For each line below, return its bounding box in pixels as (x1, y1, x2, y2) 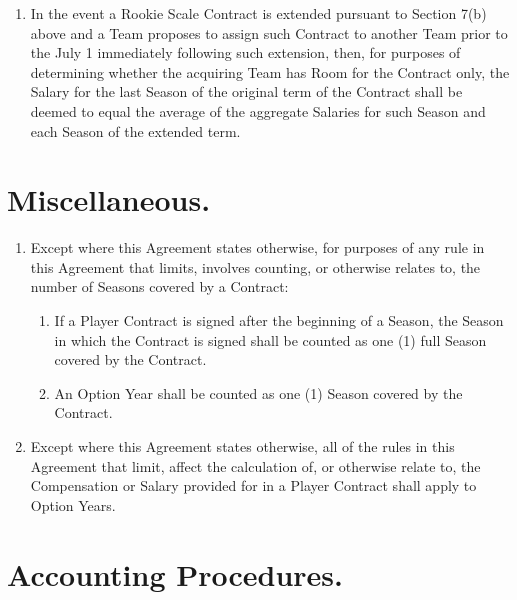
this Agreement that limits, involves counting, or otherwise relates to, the (30, 256, 481, 277)
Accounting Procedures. (7, 553, 344, 594)
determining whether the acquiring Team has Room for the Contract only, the (30, 61, 510, 82)
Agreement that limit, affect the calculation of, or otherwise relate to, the (30, 455, 481, 476)
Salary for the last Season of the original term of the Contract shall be (30, 81, 463, 102)
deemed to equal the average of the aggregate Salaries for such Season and (30, 100, 486, 121)
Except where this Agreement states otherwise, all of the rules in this (30, 436, 455, 457)
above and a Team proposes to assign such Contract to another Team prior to (30, 22, 508, 43)
